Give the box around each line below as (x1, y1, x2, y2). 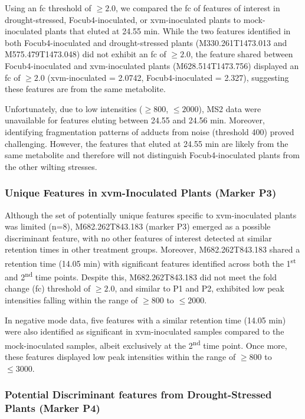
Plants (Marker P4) (5, 401, 100, 415)
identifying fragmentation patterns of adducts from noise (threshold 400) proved (5, 125, 294, 138)
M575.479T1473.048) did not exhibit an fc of (5, 48, 166, 60)
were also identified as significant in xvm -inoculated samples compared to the (5, 325, 284, 338)
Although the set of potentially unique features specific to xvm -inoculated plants (5, 208, 297, 221)
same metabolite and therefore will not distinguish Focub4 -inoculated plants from (5, 149, 300, 161)
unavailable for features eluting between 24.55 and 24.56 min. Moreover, (5, 114, 265, 126)
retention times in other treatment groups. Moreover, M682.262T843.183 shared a (5, 243, 300, 256)
